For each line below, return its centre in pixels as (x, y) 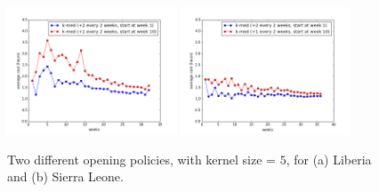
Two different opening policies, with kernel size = (141, 159)
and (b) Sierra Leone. (65, 176)
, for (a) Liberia (329, 159)
